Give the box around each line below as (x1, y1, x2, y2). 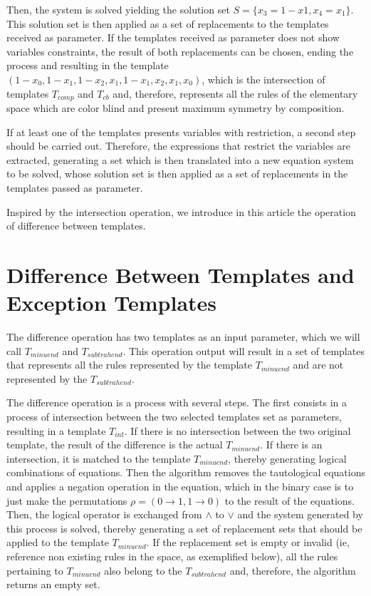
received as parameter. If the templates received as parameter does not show (6, 30, 340, 45)
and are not (293, 357, 344, 372)
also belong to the (104, 562, 182, 577)
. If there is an (260, 437, 323, 452)
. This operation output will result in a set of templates (122, 343, 365, 358)
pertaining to (6, 562, 63, 577)
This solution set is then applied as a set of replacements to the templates (6, 16, 329, 31)
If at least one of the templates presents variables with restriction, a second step (6, 124, 356, 139)
